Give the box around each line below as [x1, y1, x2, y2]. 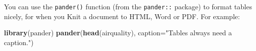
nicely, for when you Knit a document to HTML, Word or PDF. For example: [4, 11, 240, 21]
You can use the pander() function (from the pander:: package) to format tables [4, 1, 252, 11]
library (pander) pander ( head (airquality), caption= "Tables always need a [4, 27, 232, 38]
